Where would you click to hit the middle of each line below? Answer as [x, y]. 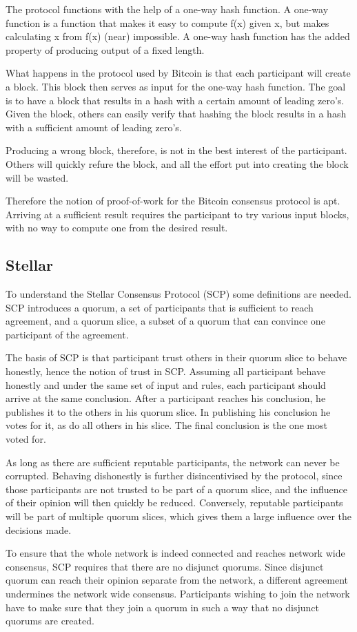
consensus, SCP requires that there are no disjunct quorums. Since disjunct [165, 566]
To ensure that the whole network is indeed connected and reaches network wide [175, 553]
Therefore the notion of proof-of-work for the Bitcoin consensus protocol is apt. [173, 201]
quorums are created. [50, 621]
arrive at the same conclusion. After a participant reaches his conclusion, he [166, 398]
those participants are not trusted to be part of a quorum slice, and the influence [176, 489]
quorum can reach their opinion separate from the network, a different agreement [177, 580]
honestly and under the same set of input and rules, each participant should [166, 384]
